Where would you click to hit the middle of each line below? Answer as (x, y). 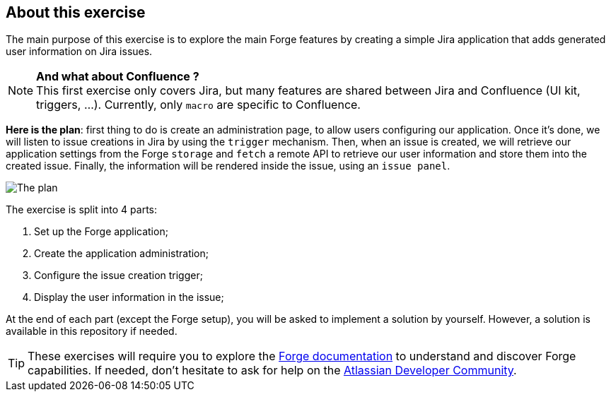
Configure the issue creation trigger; (118, 275)
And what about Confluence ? (118, 77)
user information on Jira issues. (79, 52)
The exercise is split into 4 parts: (81, 210)
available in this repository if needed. (92, 331)
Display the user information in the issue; (129, 297)
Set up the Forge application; (101, 232)
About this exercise (76, 12)
